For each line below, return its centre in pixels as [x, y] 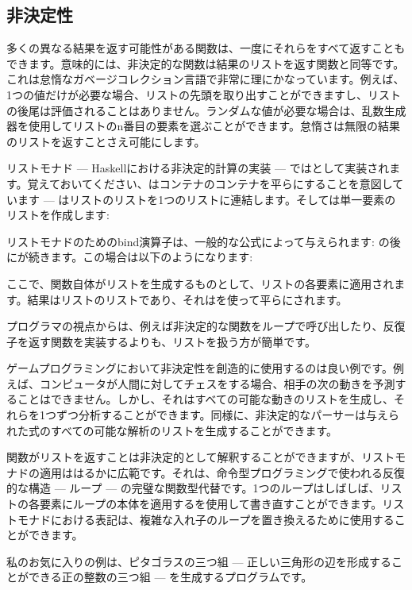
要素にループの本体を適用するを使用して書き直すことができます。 [211, 504]
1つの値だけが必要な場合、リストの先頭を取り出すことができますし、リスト [204, 94]
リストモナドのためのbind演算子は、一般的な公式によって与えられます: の [198, 241]
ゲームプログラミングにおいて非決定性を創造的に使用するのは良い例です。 [200, 368]
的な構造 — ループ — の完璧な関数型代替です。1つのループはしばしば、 [193, 488]
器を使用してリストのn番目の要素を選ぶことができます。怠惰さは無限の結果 [203, 126]
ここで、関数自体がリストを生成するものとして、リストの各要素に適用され [200, 283]
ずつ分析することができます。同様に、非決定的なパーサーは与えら [227, 415]
